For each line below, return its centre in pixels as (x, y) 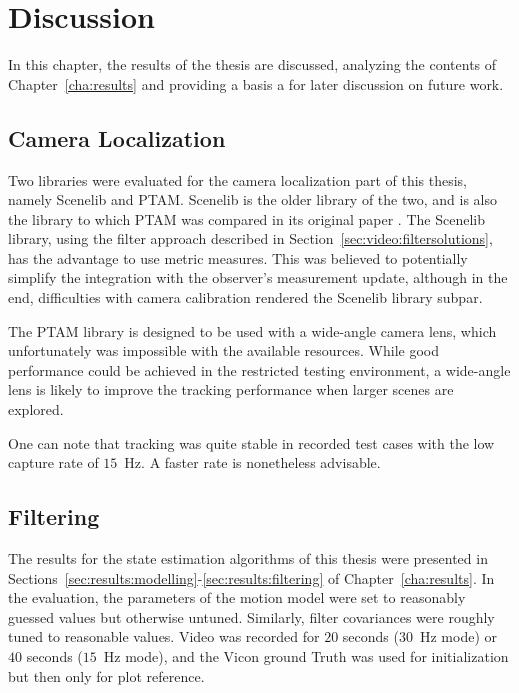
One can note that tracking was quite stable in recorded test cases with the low (251, 442)
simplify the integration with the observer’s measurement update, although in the (258, 277)
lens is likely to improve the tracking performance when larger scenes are (231, 389)
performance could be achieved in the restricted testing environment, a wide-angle (259, 369)
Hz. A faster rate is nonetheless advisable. (252, 462)
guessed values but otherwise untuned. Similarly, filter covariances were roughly (251, 616)
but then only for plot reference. (106, 675)
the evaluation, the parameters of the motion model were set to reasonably (237, 597)
